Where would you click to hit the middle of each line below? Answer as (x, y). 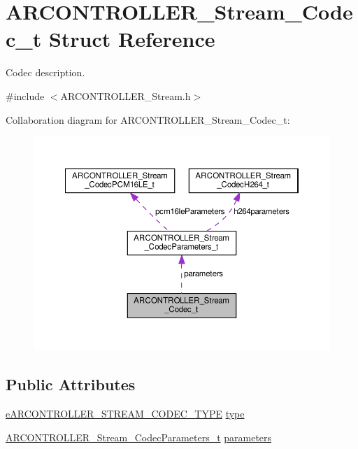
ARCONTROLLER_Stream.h (126, 95)
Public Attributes (71, 384)
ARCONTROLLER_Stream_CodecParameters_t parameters (139, 437)
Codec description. (45, 72)
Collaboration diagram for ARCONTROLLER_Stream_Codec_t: (148, 119)
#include (25, 95)
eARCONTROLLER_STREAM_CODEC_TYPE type (125, 414)
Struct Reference (132, 39)
